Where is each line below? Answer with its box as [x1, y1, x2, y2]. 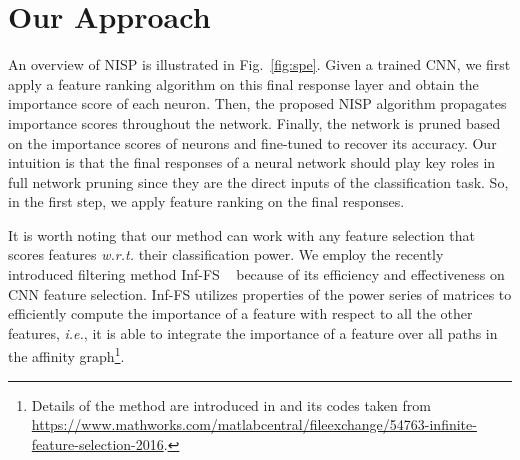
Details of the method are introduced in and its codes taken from [31, 394, 431, 415]
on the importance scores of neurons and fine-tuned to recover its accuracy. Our [8, 132, 497, 153]
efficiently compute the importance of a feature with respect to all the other [8, 303, 473, 324]
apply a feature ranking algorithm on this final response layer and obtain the [8, 73, 479, 94]
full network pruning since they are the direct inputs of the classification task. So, [8, 171, 509, 192]
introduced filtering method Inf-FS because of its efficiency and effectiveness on [8, 264, 505, 285]
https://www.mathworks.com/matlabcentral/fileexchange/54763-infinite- [31, 414, 477, 435]
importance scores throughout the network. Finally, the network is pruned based [8, 112, 501, 133]
